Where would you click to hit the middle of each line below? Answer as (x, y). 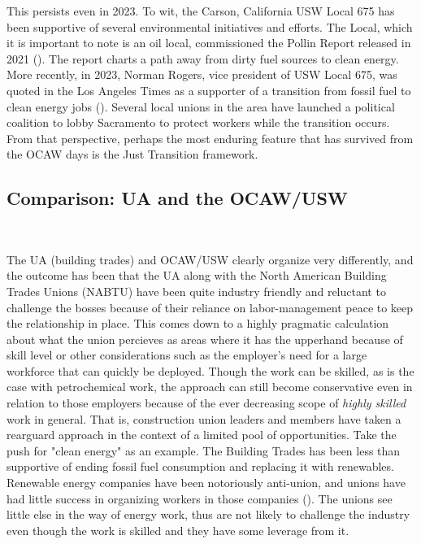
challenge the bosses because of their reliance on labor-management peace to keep (210, 307)
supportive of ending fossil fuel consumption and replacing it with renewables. (200, 466)
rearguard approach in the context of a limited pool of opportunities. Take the (202, 435)
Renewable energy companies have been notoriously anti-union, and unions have (206, 483)
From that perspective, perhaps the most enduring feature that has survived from (210, 138)
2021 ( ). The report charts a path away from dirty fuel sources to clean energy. (203, 58)
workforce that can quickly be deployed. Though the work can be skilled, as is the (210, 370)
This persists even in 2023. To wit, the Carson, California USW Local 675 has (201, 11)
